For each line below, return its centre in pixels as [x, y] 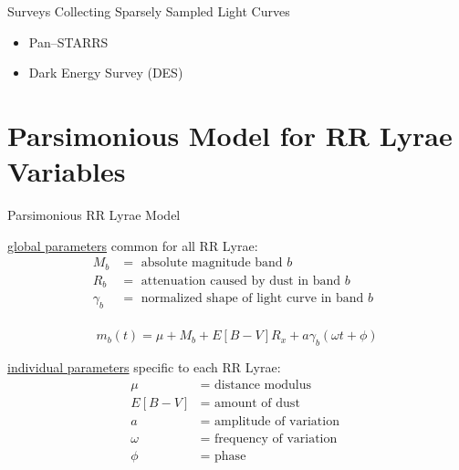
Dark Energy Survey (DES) [106, 73]
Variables [67, 171]
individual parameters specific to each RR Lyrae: [144, 366]
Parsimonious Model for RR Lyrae [230, 135]
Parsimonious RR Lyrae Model [94, 215]
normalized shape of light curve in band [252, 299]
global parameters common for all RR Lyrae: [133, 245]
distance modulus [263, 385]
